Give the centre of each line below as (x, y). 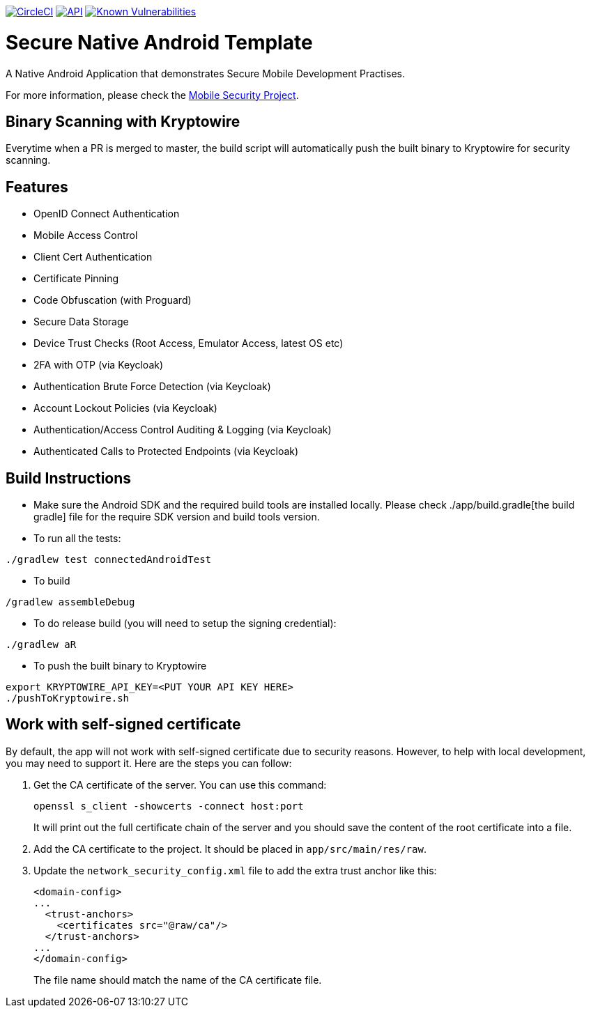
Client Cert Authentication (93, 257)
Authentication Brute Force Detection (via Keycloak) (152, 387)
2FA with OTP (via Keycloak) (99, 365)
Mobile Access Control (86, 235)
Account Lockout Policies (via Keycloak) (125, 408)
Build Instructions (69, 478)
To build (52, 581)
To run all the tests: (77, 539)
